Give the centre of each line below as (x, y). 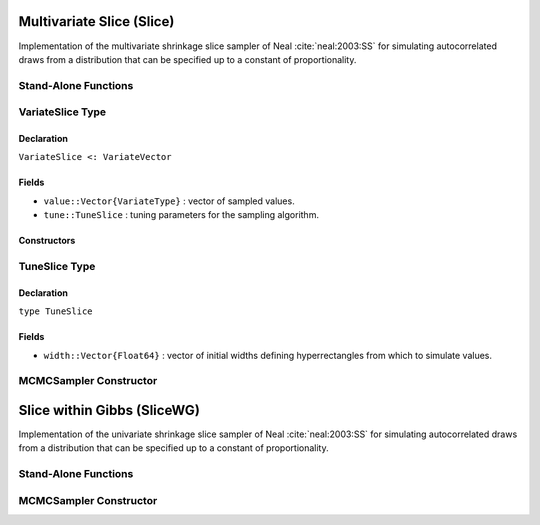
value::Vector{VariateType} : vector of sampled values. (169, 201)
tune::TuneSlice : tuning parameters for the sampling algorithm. (181, 215)
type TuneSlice (56, 311)
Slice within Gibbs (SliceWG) (109, 410)
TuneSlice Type (57, 266)
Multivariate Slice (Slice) (96, 21)
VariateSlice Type (62, 112)
